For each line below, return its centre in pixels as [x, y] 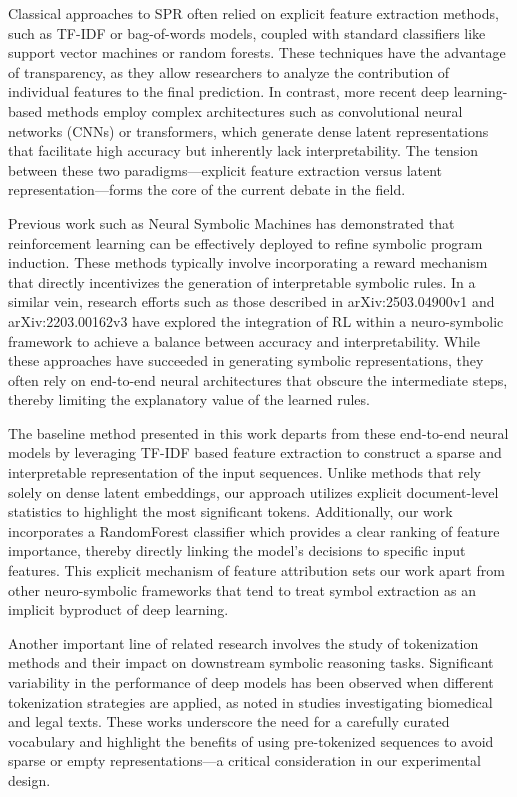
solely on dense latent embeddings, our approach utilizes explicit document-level [253, 491]
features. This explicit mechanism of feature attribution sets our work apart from [256, 570]
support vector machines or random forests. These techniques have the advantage [257, 52]
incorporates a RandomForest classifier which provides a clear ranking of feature [254, 530]
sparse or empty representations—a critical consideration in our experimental [244, 760]
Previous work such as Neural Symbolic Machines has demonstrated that [231, 222]
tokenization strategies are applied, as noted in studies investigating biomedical [250, 701]
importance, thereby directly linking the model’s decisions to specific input [237, 550]
